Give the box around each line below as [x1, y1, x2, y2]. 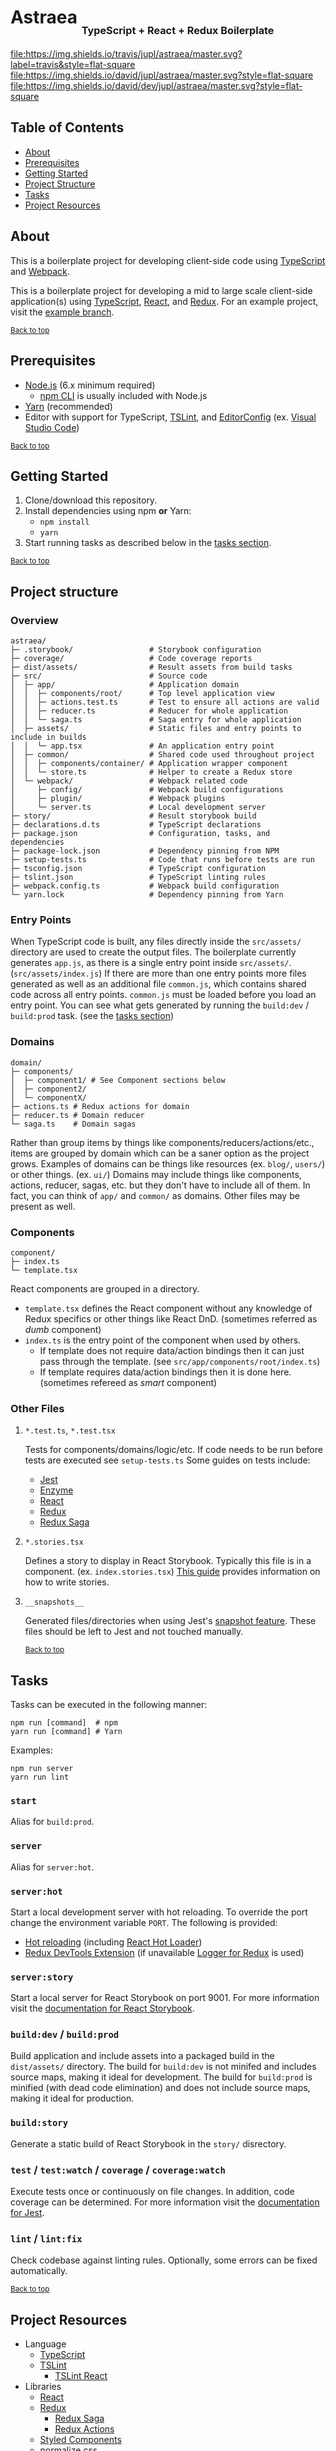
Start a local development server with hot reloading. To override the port [10, 1906, 308, 1918]
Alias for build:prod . [10, 1816, 95, 1828]
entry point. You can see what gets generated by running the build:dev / [10, 999, 310, 1011]
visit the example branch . [10, 306, 115, 318]
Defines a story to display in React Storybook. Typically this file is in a [24, 1555, 312, 1567]
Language [24, 2338, 67, 2350]
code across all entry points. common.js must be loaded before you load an [10, 989, 317, 1001]
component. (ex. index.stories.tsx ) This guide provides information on [24, 1566, 321, 1578]
